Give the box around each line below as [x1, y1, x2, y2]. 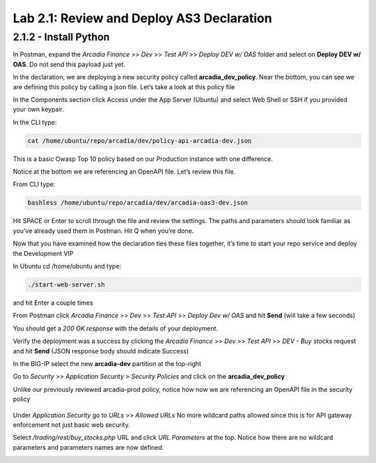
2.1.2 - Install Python [13, 31, 110, 43]
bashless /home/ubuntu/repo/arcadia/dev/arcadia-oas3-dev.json [27, 199, 249, 207]
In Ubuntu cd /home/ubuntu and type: [13, 262, 122, 271]
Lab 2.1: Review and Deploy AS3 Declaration [13, 10, 272, 26]
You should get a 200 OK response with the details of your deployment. [13, 324, 219, 333]
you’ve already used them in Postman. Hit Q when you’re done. [13, 227, 194, 235]
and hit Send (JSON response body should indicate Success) [13, 347, 189, 355]
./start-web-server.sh [27, 281, 105, 289]
